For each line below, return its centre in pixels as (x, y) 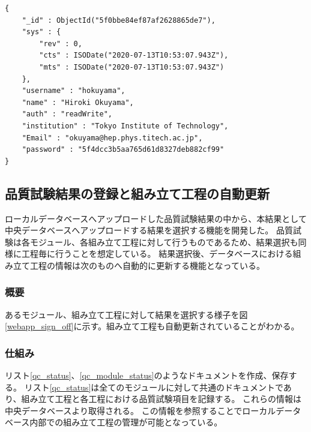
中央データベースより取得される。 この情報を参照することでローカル (140, 410)
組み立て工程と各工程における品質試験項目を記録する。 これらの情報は (162, 399)
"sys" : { (41, 32)
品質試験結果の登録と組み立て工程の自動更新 (137, 193)
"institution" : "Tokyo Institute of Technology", (125, 126)
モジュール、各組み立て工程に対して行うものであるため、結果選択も (164, 241)
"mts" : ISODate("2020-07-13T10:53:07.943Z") (132, 67)
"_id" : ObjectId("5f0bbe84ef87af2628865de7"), (119, 20)
